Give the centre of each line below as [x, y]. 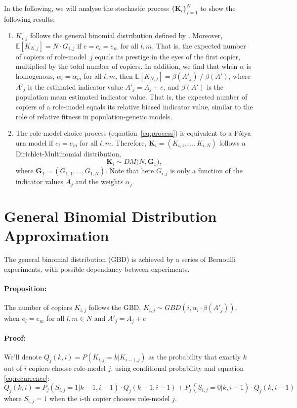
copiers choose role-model [67, 368]
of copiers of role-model [51, 56]
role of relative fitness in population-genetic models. [94, 116]
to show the [218, 8]
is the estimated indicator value [75, 87]
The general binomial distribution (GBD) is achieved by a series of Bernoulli [120, 259]
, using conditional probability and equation [177, 368]
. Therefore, [129, 142]
